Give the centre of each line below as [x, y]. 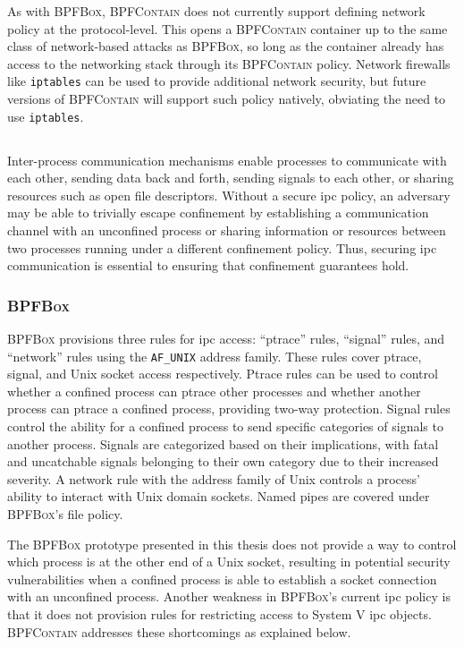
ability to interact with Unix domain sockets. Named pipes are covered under [219, 496]
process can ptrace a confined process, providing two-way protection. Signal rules [229, 409]
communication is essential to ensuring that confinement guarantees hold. [208, 265]
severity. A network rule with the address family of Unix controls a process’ [214, 478]
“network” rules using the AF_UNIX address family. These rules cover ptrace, [215, 356]
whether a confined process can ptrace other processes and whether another [214, 391]
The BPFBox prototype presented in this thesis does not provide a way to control [232, 544]
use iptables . [46, 116]
